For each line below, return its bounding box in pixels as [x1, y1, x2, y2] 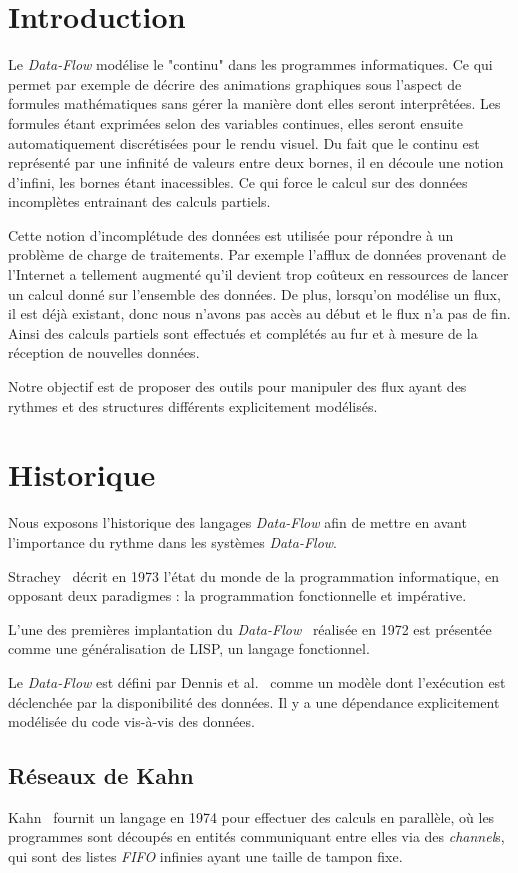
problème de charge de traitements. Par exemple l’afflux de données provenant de [8, 244, 506, 265]
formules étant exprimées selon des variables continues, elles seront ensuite [8, 112, 463, 133]
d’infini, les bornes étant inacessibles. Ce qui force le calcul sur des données [8, 171, 468, 192]
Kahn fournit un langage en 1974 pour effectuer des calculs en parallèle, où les [8, 806, 495, 827]
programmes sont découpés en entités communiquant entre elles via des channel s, [8, 826, 505, 847]
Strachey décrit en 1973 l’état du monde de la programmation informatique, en [8, 565, 499, 586]
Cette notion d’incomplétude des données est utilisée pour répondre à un [8, 224, 454, 245]
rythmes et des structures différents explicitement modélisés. [8, 395, 378, 416]
